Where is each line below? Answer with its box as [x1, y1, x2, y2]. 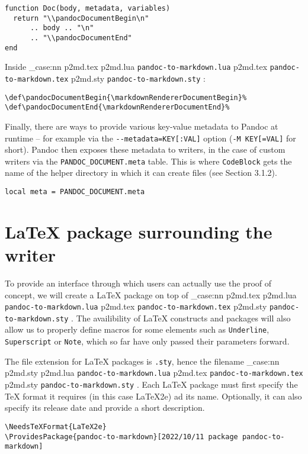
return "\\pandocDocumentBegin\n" [13, 14, 149, 22]
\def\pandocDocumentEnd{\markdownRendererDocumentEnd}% [5, 103, 230, 112]
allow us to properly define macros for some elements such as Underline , [5, 323, 269, 336]
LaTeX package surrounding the [5, 219, 272, 243]
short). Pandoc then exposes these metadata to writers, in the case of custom [5, 143, 285, 156]
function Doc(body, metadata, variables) [5, 4, 171, 12]
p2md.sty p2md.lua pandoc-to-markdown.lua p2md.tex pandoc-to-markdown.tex [5, 366, 303, 379]
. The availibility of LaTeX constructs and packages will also [71, 311, 291, 324]
